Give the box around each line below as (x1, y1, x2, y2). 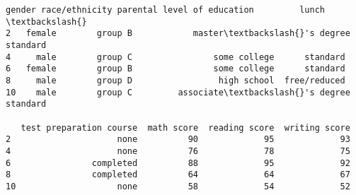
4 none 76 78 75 (6, 146, 350, 156)
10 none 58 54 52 (6, 181, 350, 191)
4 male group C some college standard (6, 52, 345, 62)
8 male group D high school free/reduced (6, 75, 345, 85)
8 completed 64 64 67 (6, 170, 350, 180)
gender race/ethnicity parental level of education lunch (6, 5, 326, 15)
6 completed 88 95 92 (6, 158, 350, 168)
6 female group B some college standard (6, 64, 345, 74)
